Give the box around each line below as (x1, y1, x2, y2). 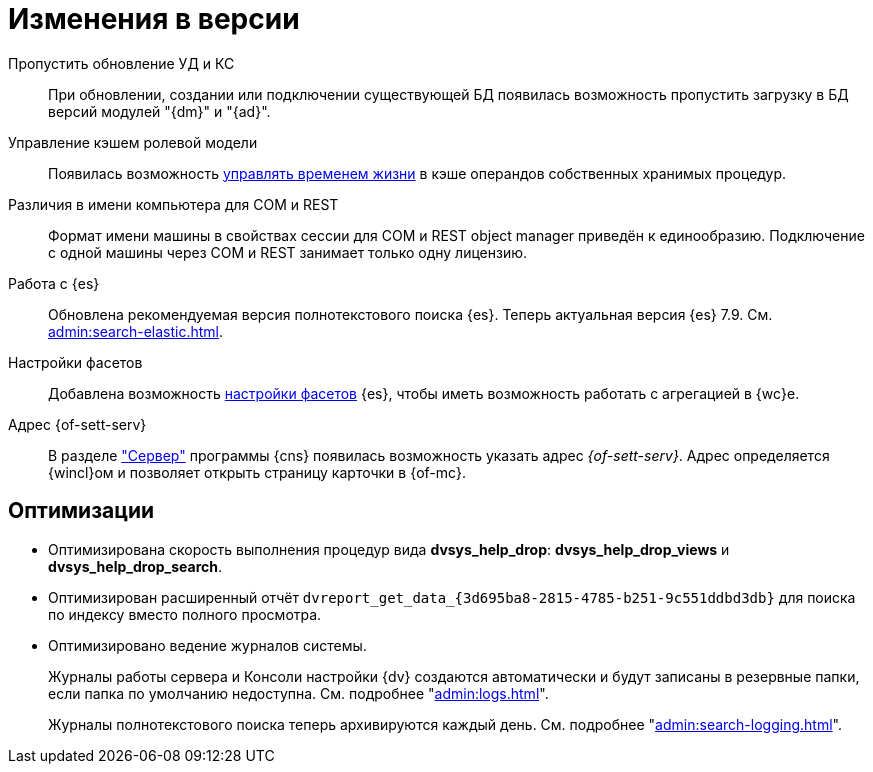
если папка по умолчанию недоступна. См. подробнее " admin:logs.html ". (48, 684, 549, 702)
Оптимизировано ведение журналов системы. (48, 636, 367, 654)
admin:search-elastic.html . (48, 322, 224, 340)
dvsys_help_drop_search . (48, 557, 223, 575)
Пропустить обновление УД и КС (8, 54, 235, 72)
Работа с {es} (8, 274, 100, 292)
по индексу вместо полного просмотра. (48, 605, 322, 623)
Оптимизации (8, 498, 155, 524)
